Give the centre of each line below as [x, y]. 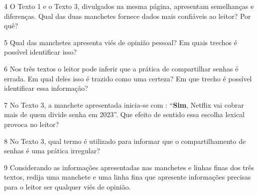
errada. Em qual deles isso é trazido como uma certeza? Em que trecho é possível [128, 78]
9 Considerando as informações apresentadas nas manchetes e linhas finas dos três [129, 167]
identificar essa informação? [46, 88]
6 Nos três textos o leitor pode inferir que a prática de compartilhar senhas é [121, 68]
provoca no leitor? [32, 124]
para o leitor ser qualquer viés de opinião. [67, 186]
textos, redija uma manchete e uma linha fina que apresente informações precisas [128, 177]
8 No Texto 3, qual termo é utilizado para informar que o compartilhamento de [125, 141]
